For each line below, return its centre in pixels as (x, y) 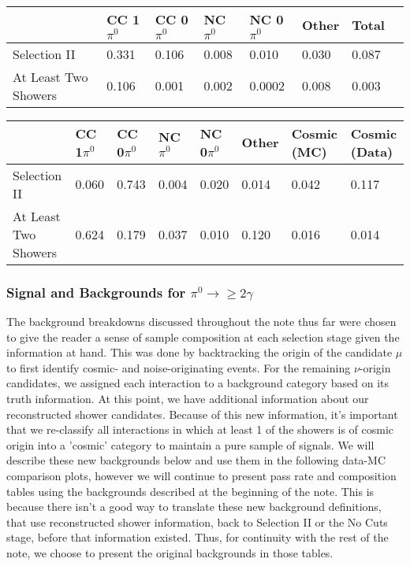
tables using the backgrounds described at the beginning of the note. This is (190, 491)
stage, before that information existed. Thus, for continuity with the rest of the (198, 537)
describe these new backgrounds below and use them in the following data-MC (196, 460)
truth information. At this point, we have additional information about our (188, 398)
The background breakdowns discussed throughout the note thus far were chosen (201, 322)
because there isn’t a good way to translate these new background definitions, (194, 507)
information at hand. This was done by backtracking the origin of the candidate (199, 352)
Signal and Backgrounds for (96, 292)
